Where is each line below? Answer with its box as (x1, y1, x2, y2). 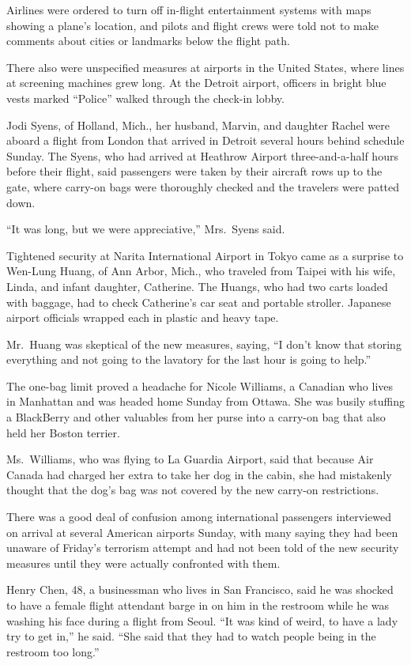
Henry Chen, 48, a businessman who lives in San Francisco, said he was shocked (6, 581, 394, 598)
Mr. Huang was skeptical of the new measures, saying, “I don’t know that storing (6, 335, 402, 352)
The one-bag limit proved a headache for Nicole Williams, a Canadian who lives (6, 377, 394, 394)
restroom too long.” (6, 643, 100, 659)
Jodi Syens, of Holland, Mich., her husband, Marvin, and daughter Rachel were (6, 116, 390, 133)
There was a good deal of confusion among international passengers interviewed (6, 508, 392, 525)
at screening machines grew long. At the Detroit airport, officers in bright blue (6, 74, 386, 91)
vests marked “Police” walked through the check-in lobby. (6, 89, 285, 106)
